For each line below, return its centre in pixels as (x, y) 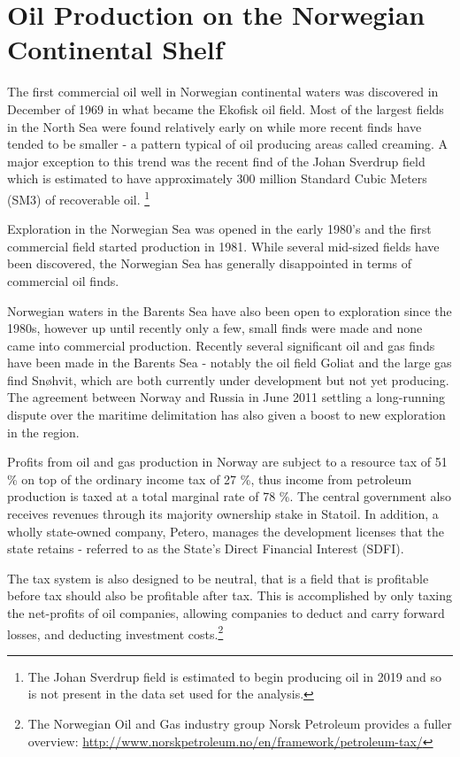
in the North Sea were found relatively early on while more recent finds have (215, 126)
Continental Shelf (115, 49)
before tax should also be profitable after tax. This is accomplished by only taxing (230, 595)
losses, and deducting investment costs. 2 (115, 632)
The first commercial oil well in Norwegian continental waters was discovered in (223, 92)
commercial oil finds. (63, 280)
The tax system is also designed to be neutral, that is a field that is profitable (218, 578)
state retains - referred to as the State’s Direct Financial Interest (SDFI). (206, 548)
